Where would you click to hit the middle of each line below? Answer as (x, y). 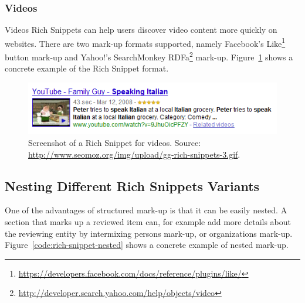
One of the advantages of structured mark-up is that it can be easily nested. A (146, 210)
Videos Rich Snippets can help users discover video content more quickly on (141, 30)
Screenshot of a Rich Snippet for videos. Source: (115, 143)
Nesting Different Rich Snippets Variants (132, 185)
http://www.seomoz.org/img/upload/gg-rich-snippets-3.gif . (134, 154)
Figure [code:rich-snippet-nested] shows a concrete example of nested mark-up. (147, 245)
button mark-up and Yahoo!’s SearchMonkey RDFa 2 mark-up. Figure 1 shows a (149, 56)
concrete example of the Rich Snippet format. (87, 68)
